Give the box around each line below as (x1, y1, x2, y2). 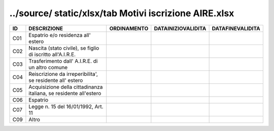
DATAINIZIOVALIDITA (154, 25, 207, 32)
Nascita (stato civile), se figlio (28, 45, 99, 52)
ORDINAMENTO (109, 25, 149, 32)
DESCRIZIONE (28, 25, 63, 32)
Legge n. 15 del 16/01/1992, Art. (28, 103, 104, 110)
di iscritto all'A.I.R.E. (28, 51, 76, 58)
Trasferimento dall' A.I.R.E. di (28, 57, 98, 64)
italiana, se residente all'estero (28, 90, 101, 97)
